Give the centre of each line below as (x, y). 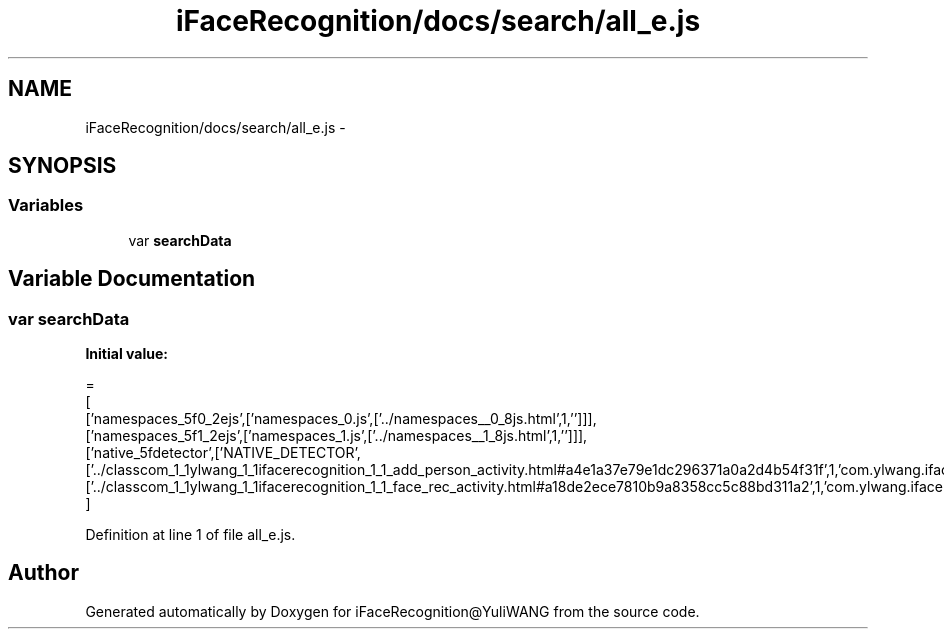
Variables (46, 205)
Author (43, 573)
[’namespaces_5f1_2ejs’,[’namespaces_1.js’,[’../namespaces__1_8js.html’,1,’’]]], (336, 436)
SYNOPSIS (62, 166)
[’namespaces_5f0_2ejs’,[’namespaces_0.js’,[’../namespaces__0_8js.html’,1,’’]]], (341, 419)
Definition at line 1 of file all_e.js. (190, 535)
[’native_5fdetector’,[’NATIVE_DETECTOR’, (223, 453)
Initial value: (126, 354)
